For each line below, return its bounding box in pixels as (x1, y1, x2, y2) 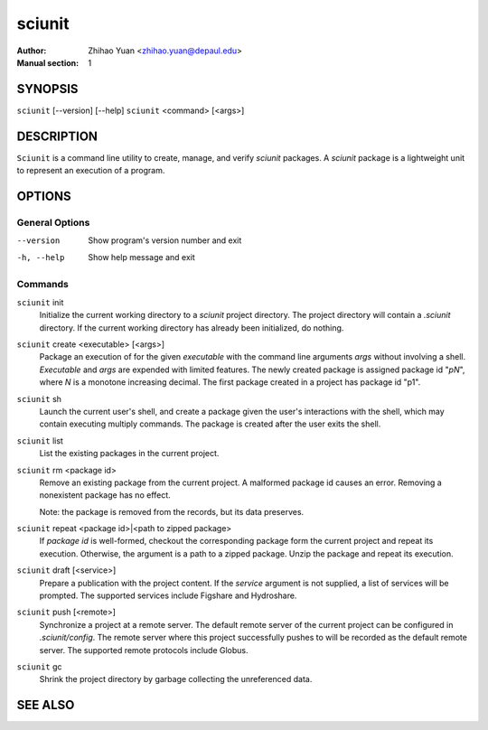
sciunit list (16, 435, 63, 446)
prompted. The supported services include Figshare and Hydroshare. (39, 590, 297, 601)
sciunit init (16, 296, 64, 307)
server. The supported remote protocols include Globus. (39, 644, 249, 655)
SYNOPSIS (16, 81, 79, 97)
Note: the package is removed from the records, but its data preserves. (39, 506, 305, 517)
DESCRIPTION (16, 128, 99, 144)
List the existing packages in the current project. (39, 448, 220, 459)
